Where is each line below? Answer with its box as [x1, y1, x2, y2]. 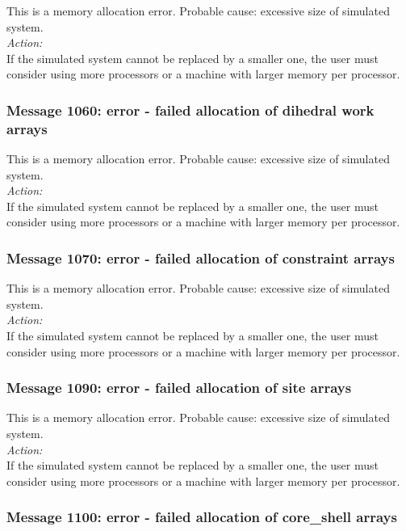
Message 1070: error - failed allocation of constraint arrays [6, 248, 395, 268]
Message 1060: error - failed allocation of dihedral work [6, 99, 375, 120]
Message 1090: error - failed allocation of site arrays [6, 377, 352, 398]
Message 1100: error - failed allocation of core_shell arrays [6, 507, 397, 527]
